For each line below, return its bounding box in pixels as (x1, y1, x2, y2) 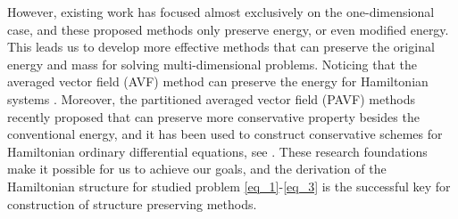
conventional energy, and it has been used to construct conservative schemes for (7, 125, 443, 143)
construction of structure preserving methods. (7, 194, 257, 213)
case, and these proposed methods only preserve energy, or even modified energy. (7, 20, 449, 38)
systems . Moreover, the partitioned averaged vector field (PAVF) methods (7, 89, 416, 108)
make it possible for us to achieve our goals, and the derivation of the (7, 159, 387, 178)
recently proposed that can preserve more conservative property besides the (7, 107, 420, 126)
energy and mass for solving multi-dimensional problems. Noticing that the (7, 54, 418, 73)
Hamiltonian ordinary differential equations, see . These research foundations (7, 142, 428, 160)
